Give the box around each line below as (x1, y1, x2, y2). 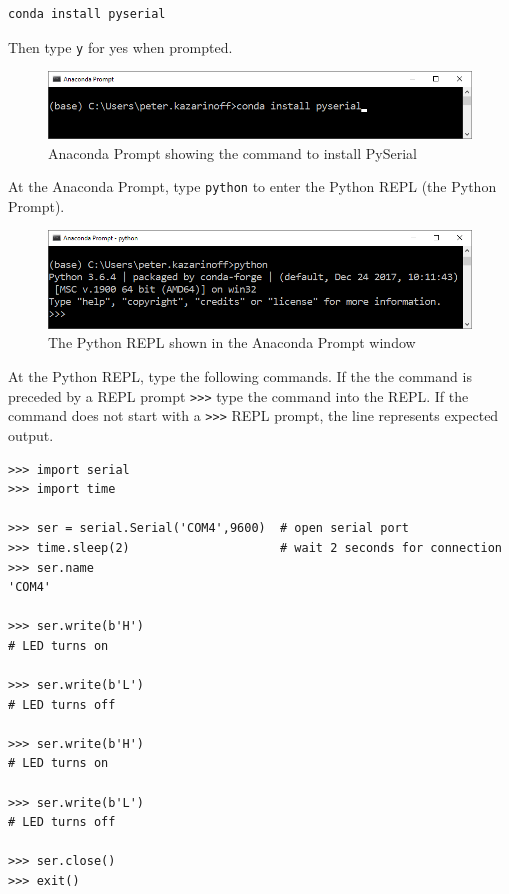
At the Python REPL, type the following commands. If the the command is (8, 366, 472, 387)
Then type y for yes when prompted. (8, 36, 233, 57)
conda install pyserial (8, 7, 166, 21)
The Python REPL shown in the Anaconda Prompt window (48, 332, 416, 353)
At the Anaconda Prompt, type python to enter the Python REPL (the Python (8, 176, 497, 197)
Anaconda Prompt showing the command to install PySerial (48, 142, 417, 163)
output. (8, 424, 54, 445)
